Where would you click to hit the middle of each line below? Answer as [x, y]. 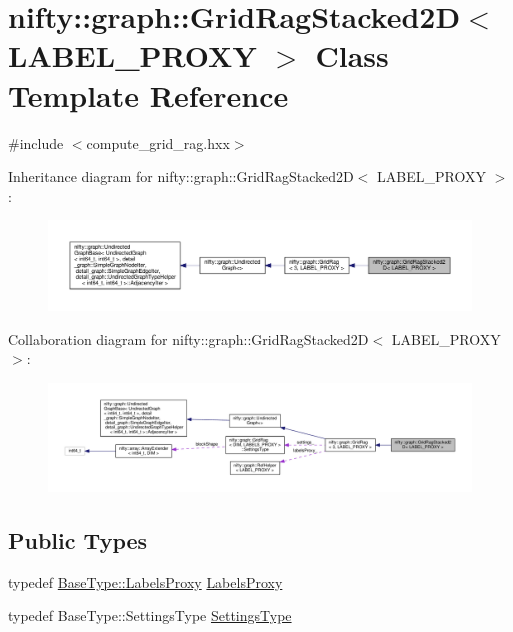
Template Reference [148, 94]
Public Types [78, 540]
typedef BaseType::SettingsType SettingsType [150, 615]
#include [36, 142]
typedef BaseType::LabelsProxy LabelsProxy [145, 581]
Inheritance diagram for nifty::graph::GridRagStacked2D [181, 176]
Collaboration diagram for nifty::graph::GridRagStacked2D [188, 338]
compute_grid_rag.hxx [158, 142]
